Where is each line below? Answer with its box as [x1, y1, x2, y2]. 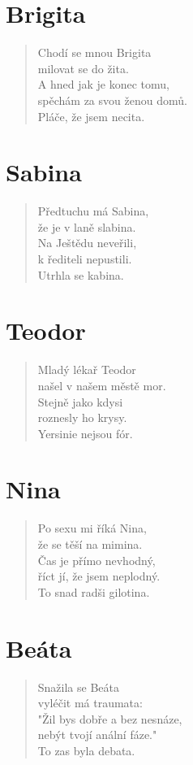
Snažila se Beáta [37, 678, 119, 695]
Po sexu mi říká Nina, [37, 519, 147, 537]
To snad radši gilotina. [37, 583, 150, 600]
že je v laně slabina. [37, 218, 136, 235]
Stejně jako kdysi [37, 393, 123, 410]
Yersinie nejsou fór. [37, 424, 133, 441]
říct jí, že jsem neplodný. [37, 567, 161, 585]
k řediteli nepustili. [37, 250, 132, 267]
